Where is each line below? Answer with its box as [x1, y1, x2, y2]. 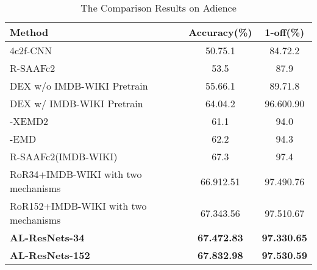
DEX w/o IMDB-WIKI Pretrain [10, 79, 148, 93]
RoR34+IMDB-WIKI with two [10, 167, 142, 181]
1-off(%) [265, 25, 305, 39]
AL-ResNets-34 [10, 230, 85, 244]
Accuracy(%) [188, 25, 252, 39]
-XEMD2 [10, 114, 49, 128]
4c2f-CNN [10, 43, 52, 57]
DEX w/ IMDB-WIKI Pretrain [10, 96, 143, 110]
